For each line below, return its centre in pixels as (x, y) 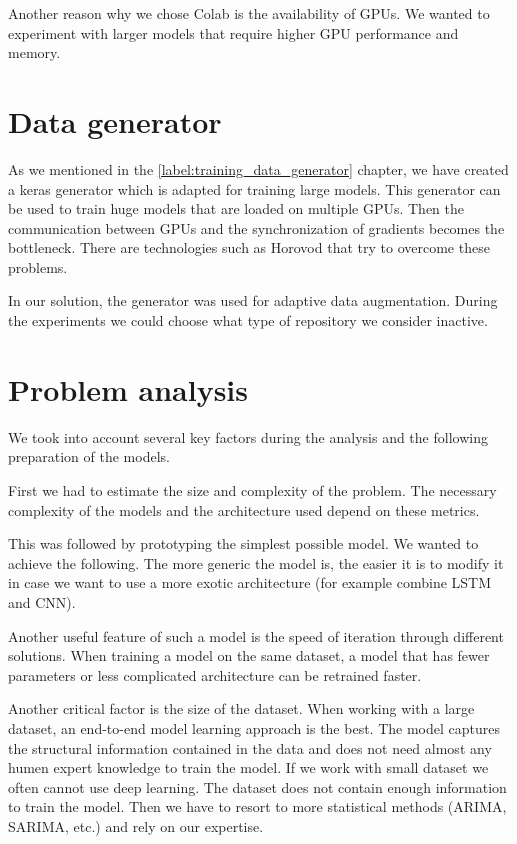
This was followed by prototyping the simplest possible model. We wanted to (243, 543)
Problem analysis (128, 388)
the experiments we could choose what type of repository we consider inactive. (248, 320)
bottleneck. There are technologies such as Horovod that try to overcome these (249, 247)
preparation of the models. (89, 456)
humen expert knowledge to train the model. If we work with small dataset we (248, 767)
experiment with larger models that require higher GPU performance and (233, 32)
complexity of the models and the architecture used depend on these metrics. (244, 509)
